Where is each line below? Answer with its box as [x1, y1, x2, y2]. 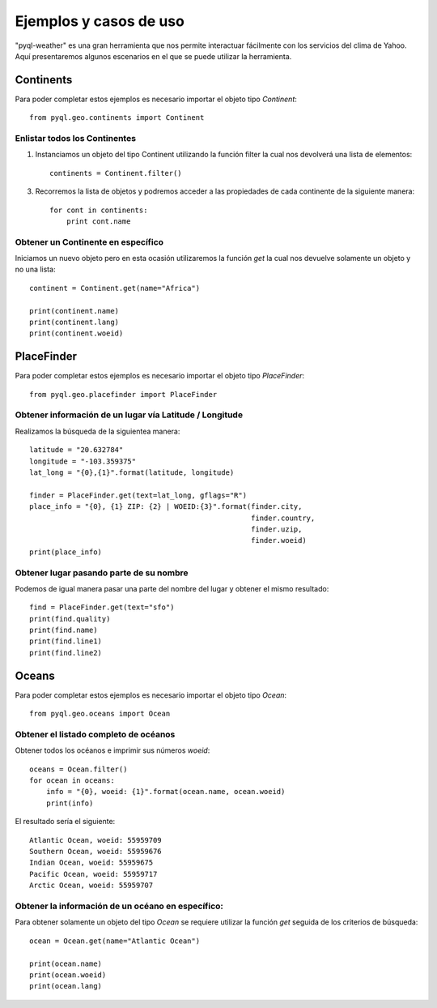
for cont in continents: [49, 205, 148, 215]
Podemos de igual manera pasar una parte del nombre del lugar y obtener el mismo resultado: [15, 583, 329, 593]
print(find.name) [29, 626, 98, 635]
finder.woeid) [251, 536, 307, 545]
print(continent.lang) [29, 318, 120, 327]
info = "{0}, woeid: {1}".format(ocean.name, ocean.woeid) [45, 787, 286, 797]
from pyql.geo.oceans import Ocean [29, 709, 171, 719]
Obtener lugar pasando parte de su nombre [15, 567, 189, 579]
